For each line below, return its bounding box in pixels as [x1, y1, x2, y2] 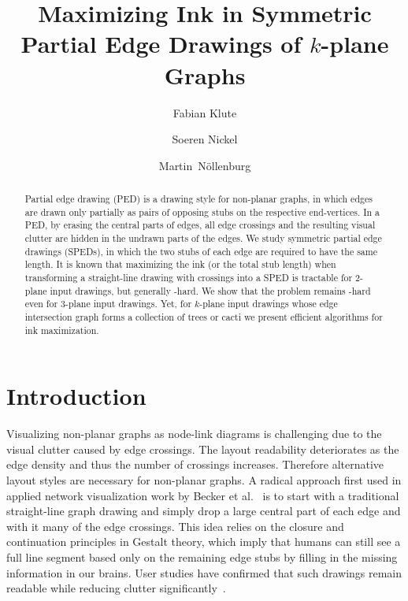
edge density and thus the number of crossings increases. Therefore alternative [6, 456, 384, 473]
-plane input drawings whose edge [199, 297, 338, 310]
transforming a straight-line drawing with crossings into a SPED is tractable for [24, 271, 353, 284]
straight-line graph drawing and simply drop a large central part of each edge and [6, 503, 401, 519]
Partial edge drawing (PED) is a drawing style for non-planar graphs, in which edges [24, 192, 373, 206]
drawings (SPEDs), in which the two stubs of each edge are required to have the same [24, 244, 377, 258]
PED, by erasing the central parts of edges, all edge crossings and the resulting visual [24, 218, 376, 232]
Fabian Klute [172, 104, 237, 121]
